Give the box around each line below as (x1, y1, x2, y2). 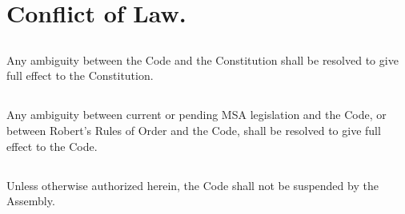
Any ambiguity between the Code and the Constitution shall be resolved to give (6, 51, 399, 68)
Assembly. (6, 192, 55, 209)
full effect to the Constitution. (6, 67, 154, 84)
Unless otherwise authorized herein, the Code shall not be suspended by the (6, 176, 379, 193)
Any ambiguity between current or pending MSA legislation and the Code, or (6, 106, 387, 123)
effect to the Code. (6, 137, 98, 154)
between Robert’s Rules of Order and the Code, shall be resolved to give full (6, 121, 381, 138)
